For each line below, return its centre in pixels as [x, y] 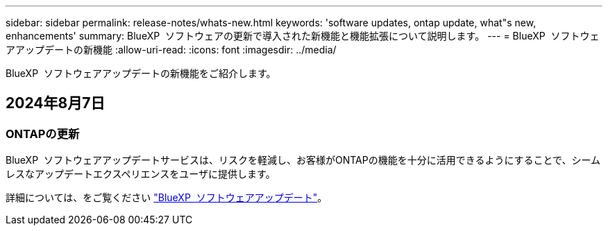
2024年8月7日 [56, 103]
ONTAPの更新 [43, 134]
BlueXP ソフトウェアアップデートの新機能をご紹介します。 [141, 73]
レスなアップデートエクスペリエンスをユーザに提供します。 [141, 174]
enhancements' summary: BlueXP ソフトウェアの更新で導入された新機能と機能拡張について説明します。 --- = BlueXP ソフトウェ [303, 36]
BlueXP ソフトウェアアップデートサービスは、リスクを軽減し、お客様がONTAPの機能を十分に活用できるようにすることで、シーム [303, 160]
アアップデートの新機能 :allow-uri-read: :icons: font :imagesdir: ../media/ [171, 50]
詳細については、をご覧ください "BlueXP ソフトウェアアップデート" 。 [167, 198]
